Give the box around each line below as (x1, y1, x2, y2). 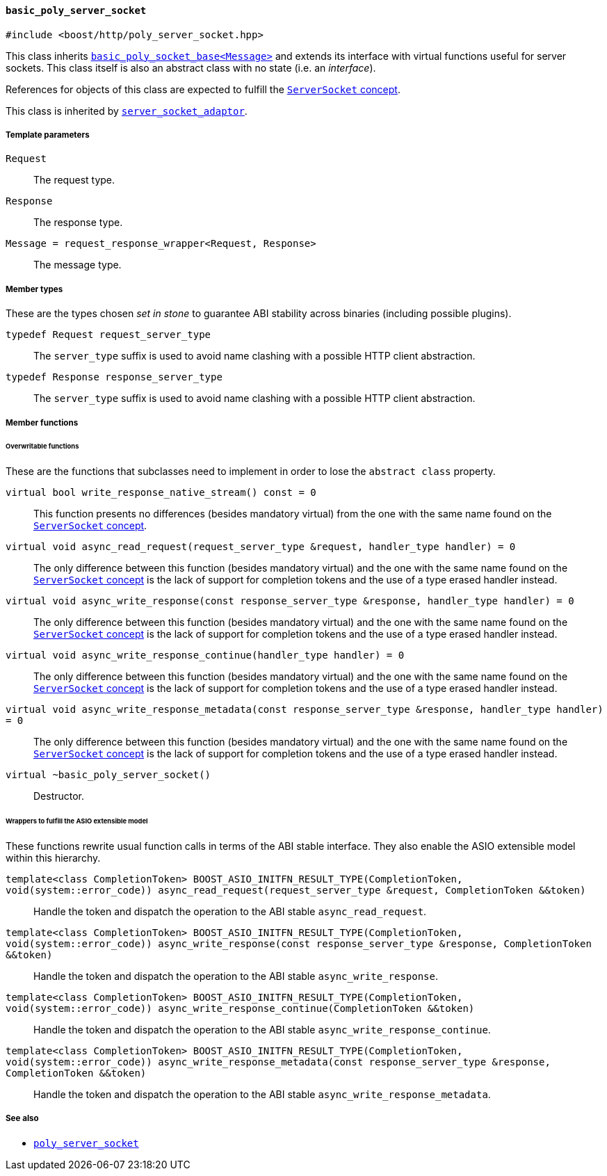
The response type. (33, 216, 123, 229)
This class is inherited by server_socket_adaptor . (6, 104, 248, 117)
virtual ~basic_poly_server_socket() (6, 769, 211, 781)
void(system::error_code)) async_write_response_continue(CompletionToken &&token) (6, 1002, 475, 1014)
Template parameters (6, 130, 90, 140)
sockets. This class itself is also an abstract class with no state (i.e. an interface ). (6, 61, 376, 74)
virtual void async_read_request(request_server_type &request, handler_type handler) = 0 (6, 541, 516, 553)
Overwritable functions (6, 442, 79, 451)
